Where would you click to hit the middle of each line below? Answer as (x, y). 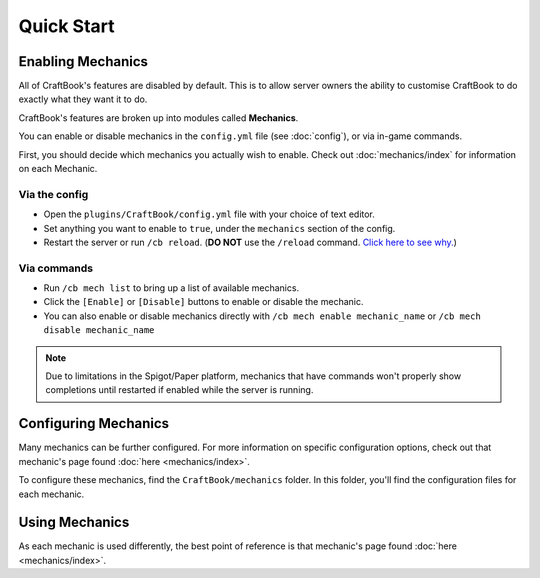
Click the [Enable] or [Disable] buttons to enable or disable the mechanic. (203, 302)
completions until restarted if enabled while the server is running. (179, 390)
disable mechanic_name (99, 330)
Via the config (53, 194)
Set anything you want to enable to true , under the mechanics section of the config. (219, 228)
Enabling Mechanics (83, 61)
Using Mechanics (74, 522)
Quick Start (66, 26)
